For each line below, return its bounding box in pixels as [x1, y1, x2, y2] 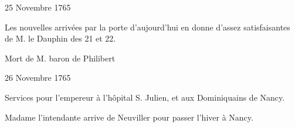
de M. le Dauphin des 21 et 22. [5, 32, 116, 44]
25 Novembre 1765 [5, 1, 71, 13]
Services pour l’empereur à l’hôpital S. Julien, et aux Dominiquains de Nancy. [5, 91, 285, 103]
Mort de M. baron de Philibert [5, 52, 116, 64]
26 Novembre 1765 [5, 71, 71, 84]
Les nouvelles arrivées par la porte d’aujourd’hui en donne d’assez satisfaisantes [5, 20, 290, 33]
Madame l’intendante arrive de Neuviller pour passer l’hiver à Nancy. [5, 111, 253, 123]
